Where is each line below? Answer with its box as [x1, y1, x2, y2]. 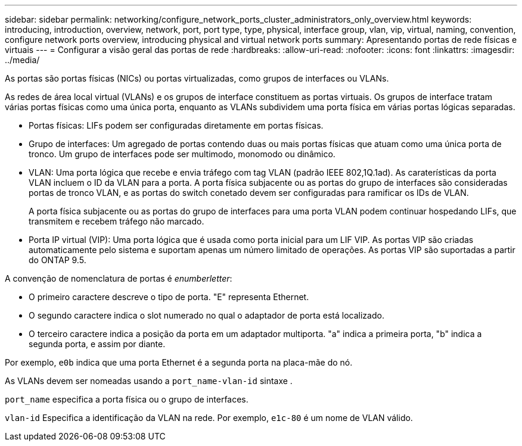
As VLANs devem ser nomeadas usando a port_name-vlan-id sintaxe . [5, 376, 293, 386]
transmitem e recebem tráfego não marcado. [29, 216, 204, 226]
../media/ [5, 55, 40, 65]
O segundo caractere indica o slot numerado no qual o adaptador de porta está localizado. [29, 310, 384, 320]
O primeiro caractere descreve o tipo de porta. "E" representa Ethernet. [29, 292, 309, 302]
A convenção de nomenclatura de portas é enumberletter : [5, 273, 232, 283]
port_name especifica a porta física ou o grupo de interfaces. [5, 394, 248, 404]
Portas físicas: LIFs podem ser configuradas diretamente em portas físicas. [29, 120, 324, 130]
